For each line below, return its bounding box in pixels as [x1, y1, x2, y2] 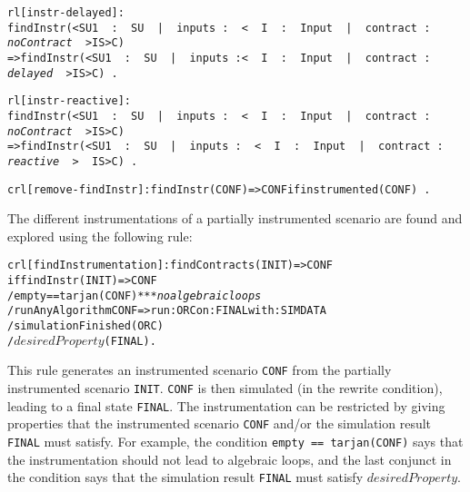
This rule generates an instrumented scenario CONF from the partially [7, 360, 392, 379]
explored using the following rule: [7, 226, 193, 245]
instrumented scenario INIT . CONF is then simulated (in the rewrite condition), [7, 379, 443, 397]
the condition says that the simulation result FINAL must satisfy [7, 467, 364, 487]
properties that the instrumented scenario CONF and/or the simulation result [7, 414, 432, 433]
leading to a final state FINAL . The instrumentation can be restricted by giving [7, 396, 445, 415]
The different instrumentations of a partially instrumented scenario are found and [7, 209, 463, 228]
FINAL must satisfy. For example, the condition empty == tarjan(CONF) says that [7, 431, 464, 450]
